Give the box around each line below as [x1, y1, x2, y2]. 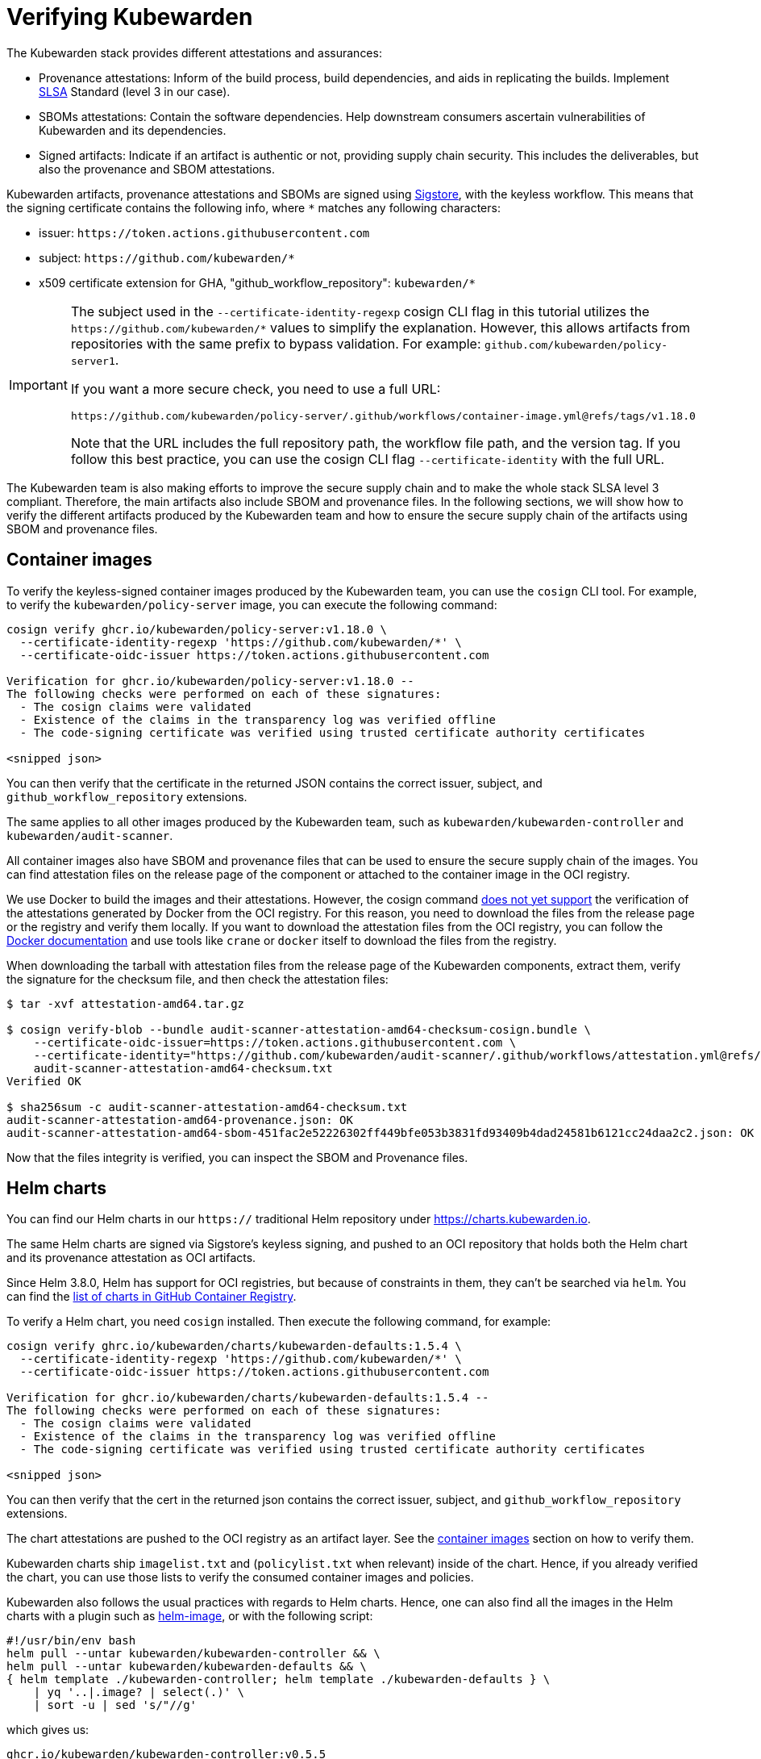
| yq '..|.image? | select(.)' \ [33, 1686, 245, 1699]
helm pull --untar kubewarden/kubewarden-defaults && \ [6, 1660, 367, 1673]
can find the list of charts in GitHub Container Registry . [6, 1289, 297, 1304]
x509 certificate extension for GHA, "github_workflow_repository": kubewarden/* [39, 275, 476, 290]
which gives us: [6, 1723, 89, 1737]
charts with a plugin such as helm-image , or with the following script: [6, 1609, 373, 1623]
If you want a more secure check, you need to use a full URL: [70, 380, 441, 397]
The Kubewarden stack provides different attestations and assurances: [6, 45, 382, 60]
